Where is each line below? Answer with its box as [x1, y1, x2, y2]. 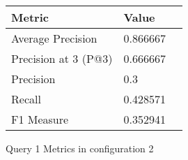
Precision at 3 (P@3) [11, 50, 113, 66]
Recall [11, 91, 41, 107]
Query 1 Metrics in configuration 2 [6, 141, 154, 155]
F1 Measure [11, 111, 69, 127]
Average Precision [11, 30, 97, 46]
